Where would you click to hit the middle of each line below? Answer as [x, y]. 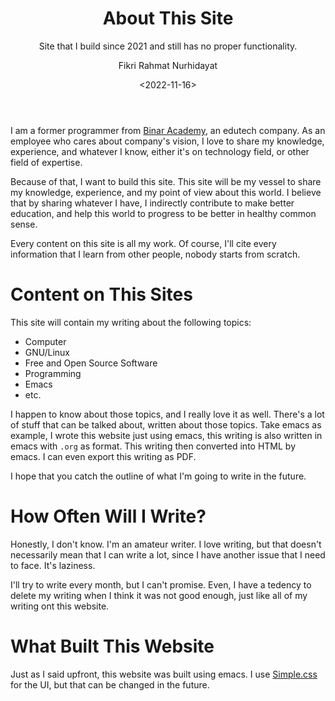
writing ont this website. [60, 606]
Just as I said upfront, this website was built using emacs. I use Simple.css [164, 674]
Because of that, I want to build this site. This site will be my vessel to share [166, 181]
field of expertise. [46, 162]
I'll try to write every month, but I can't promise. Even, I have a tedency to [161, 584]
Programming [53, 373]
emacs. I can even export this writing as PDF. [103, 456]
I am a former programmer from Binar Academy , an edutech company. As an [168, 130]
